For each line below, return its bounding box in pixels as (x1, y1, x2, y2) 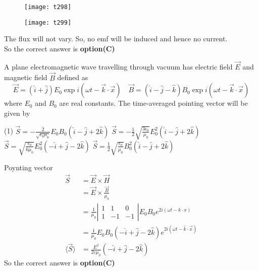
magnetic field (4, 72, 47, 83)
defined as (57, 72, 88, 83)
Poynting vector (4, 162, 53, 172)
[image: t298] (24, 4, 72, 11)
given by (4, 107, 30, 118)
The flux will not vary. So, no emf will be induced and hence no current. (4, 33, 228, 44)
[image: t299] (24, 19, 72, 26)
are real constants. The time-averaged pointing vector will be (59, 98, 248, 108)
